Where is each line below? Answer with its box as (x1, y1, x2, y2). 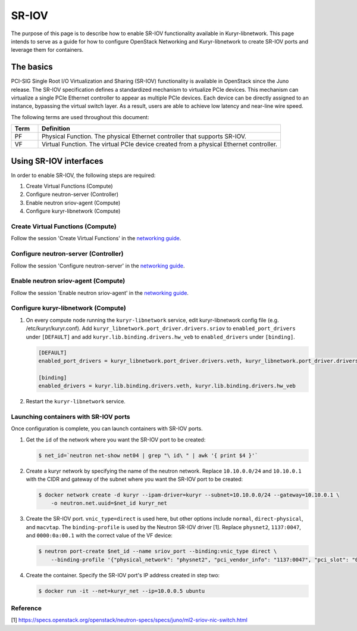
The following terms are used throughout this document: (11, 113, 149, 120)
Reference (11, 604, 42, 612)
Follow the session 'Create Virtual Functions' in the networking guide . (11, 235, 181, 242)
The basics (11, 62, 53, 72)
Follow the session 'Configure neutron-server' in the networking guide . (11, 262, 185, 269)
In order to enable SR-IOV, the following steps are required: (11, 172, 156, 179)
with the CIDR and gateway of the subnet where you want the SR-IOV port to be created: (26, 475, 243, 483)
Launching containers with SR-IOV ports (11, 412, 130, 421)
